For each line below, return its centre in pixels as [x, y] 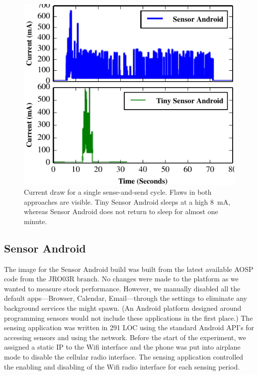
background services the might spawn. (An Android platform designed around [123, 308]
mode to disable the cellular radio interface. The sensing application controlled [124, 356]
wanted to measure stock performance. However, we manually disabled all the [122, 288]
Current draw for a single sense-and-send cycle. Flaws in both [118, 192]
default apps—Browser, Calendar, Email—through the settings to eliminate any [126, 298]
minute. [36, 221]
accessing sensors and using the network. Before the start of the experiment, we [125, 337]
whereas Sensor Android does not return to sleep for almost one [121, 211]
